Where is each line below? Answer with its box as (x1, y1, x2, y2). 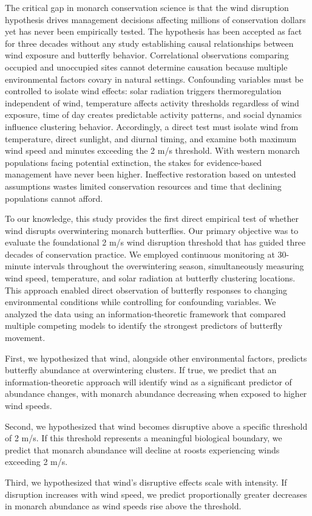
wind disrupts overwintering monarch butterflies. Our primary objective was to (5, 224, 299, 236)
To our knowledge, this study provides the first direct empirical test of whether (5, 212, 299, 225)
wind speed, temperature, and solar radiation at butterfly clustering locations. (5, 272, 296, 284)
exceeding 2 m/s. (5, 455, 68, 468)
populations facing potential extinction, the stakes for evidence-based (5, 156, 262, 168)
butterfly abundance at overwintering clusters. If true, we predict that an (5, 363, 277, 376)
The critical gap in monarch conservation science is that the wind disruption (5, 1, 289, 13)
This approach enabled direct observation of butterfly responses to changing (5, 283, 287, 296)
